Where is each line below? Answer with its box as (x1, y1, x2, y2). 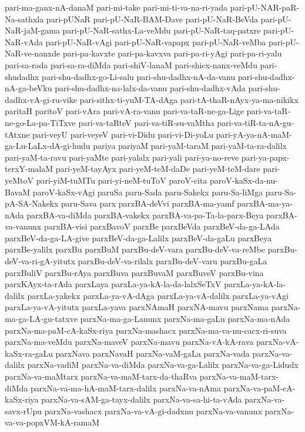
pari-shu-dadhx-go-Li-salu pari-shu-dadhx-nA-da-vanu (42, 70, 236, 82)
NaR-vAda (5, 35, 43, 48)
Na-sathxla (5, 12, 44, 25)
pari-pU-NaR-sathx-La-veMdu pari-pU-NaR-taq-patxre (62, 24, 261, 36)
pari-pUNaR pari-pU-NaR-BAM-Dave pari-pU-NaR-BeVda (46, 12, 259, 25)
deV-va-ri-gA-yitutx (5, 255, 75, 267)
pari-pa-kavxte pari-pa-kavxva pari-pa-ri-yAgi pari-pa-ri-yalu (62, 47, 282, 59)
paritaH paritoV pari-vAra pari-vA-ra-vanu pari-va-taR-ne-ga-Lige (5, 105, 244, 117)
